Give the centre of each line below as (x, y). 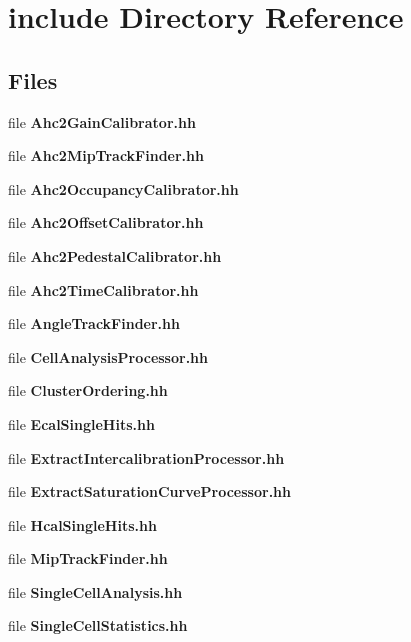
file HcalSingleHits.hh (82, 524)
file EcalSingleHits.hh (81, 423)
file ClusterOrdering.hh (88, 390)
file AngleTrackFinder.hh (94, 323)
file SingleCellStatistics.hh (98, 625)
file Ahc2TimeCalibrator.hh (103, 289)
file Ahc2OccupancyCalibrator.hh (123, 188)
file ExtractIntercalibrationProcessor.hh (146, 457)
